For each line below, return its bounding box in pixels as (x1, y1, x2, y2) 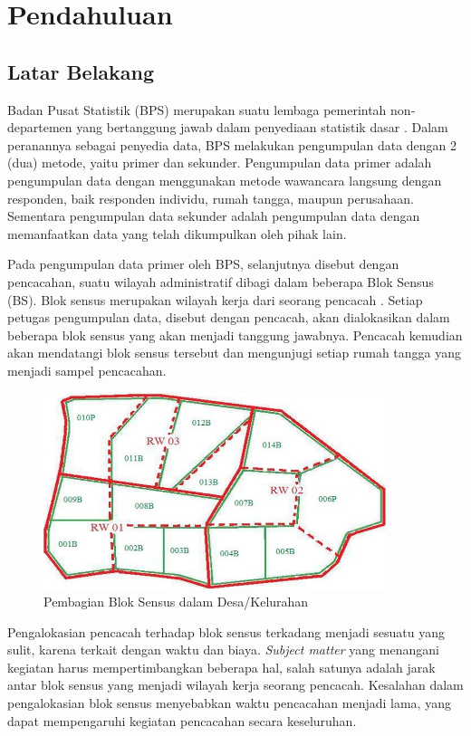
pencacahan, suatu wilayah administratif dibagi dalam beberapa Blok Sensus (7, 272, 434, 291)
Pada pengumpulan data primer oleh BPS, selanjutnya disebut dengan (7, 254, 399, 273)
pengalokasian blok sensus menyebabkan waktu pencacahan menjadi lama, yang (7, 693, 451, 712)
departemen (7, 118, 72, 137)
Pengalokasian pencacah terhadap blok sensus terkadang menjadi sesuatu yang (7, 622, 445, 641)
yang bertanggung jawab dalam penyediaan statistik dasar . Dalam (76, 118, 448, 137)
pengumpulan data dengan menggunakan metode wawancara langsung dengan (7, 170, 442, 189)
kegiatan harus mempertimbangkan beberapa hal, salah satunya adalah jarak (7, 657, 436, 676)
